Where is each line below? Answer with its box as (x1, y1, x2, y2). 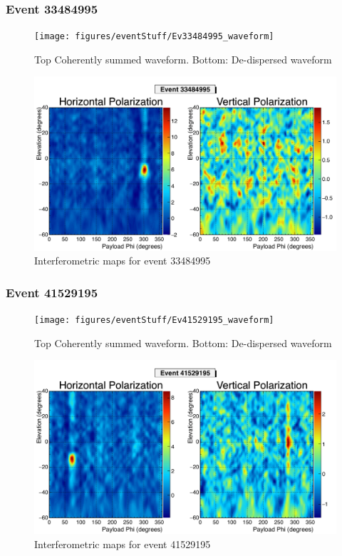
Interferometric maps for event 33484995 (34, 253, 211, 268)
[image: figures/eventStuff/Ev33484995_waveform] (34, 31, 274, 42)
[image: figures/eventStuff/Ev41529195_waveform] (34, 315, 274, 326)
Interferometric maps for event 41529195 (34, 537, 211, 552)
